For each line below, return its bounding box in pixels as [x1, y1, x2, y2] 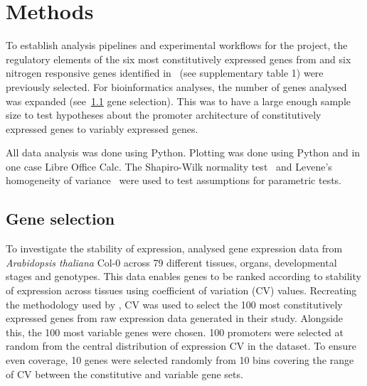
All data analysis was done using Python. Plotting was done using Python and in [6, 145, 361, 160]
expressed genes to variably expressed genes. [6, 121, 198, 136]
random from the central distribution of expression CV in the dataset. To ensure [6, 338, 356, 353]
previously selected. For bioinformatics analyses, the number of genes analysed [6, 79, 347, 94]
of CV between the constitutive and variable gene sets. [6, 366, 243, 381]
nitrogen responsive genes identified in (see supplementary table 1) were [6, 65, 324, 80]
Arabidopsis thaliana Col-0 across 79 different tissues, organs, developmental [6, 254, 337, 269]
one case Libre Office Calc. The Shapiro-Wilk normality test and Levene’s [6, 159, 332, 173]
